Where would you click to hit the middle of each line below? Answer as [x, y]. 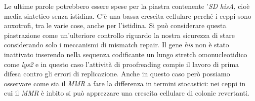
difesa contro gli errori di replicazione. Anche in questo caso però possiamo [117, 74]
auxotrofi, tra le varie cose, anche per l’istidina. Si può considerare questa [115, 25]
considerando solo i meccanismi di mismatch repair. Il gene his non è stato [117, 45]
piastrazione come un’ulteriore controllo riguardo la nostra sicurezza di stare [119, 35]
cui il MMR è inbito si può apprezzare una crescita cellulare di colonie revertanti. [127, 93]
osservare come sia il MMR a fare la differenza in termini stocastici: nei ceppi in [125, 83]
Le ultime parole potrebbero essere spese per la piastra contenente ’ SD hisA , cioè [127, 6]
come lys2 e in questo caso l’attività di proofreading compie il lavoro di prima [122, 64]
